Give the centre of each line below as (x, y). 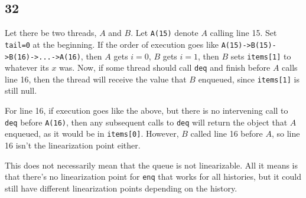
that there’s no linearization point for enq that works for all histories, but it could (153, 176)
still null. (21, 90)
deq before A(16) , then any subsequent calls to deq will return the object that (146, 122)
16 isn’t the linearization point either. (73, 145)
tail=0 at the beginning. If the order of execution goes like (112, 44)
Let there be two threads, (51, 33)
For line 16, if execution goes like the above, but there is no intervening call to (147, 110)
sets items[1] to (261, 56)
